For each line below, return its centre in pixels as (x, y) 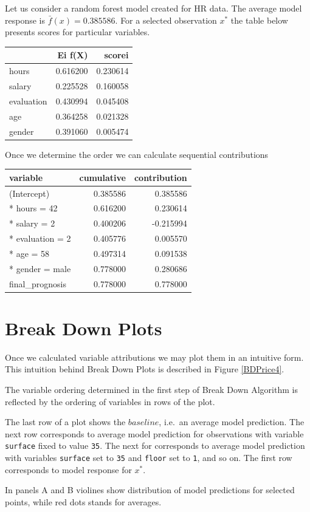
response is (25, 20)
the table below (259, 20)
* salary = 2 (32, 223)
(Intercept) (29, 193)
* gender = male (40, 268)
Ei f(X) (73, 55)
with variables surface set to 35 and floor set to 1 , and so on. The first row (149, 458)
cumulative (102, 177)
